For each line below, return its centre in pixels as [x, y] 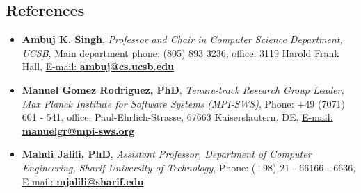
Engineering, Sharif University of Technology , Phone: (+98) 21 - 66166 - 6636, [189, 167]
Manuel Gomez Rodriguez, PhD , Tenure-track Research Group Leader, [183, 89]
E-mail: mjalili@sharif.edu [83, 181]
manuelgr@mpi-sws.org [78, 130]
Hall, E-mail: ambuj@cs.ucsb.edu [98, 66]
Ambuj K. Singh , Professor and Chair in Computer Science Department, [182, 39]
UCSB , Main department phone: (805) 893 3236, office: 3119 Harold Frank [180, 52]
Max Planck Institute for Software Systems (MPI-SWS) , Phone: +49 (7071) [183, 103]
